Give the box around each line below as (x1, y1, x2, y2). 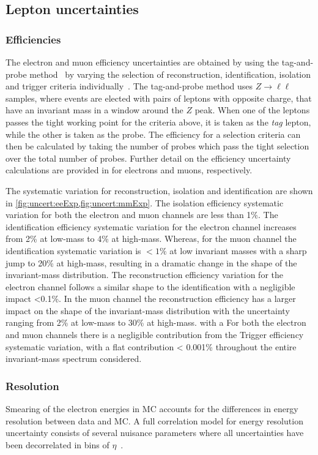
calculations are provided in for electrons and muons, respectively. (6, 164, 253, 176)
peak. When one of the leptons (194, 103, 310, 116)
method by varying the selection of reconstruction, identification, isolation (29, 67, 311, 80)
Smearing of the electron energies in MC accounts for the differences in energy (6, 402, 298, 415)
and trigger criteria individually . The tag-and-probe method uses (6, 80, 253, 92)
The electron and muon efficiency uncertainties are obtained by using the (6, 56, 279, 68)
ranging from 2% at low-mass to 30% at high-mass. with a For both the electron (6, 316, 306, 329)
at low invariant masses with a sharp (169, 244, 307, 257)
